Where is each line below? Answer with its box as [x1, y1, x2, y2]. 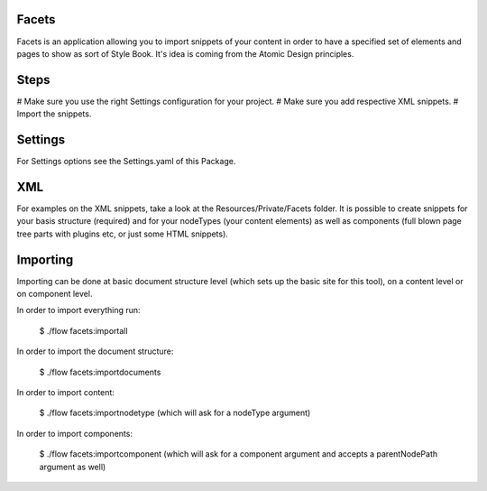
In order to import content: [16, 387, 115, 398]
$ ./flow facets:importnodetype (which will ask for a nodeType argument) [39, 407, 311, 419]
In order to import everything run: [16, 305, 141, 316]
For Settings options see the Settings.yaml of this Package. [16, 156, 236, 167]
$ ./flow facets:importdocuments [39, 366, 161, 377]
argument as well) [39, 461, 106, 472]
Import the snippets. [16, 108, 92, 119]
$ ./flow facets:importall [39, 325, 128, 336]
